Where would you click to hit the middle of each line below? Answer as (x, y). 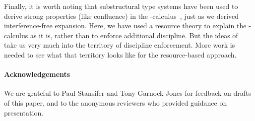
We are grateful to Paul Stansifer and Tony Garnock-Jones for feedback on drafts (127, 93)
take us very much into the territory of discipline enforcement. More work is (120, 45)
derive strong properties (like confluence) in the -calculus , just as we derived (122, 16)
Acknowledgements (37, 74)
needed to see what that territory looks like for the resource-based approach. (120, 54)
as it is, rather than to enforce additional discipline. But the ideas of (134, 35)
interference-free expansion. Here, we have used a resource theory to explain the (125, 26)
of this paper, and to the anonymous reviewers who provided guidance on (116, 102)
